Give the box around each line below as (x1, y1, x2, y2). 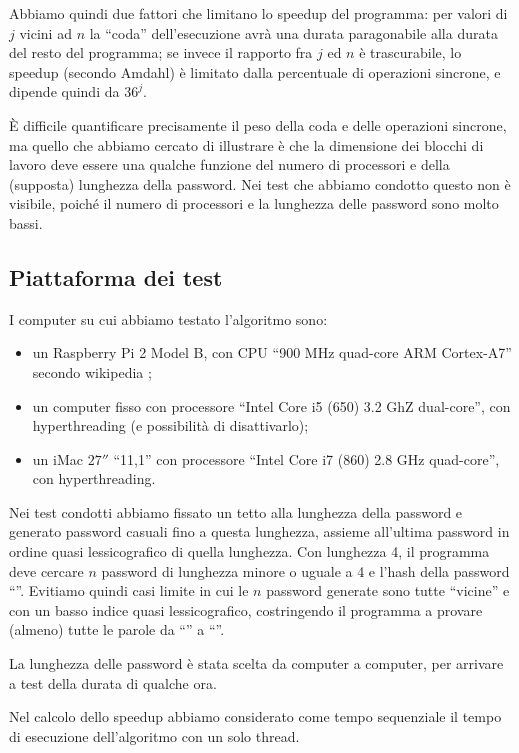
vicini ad (19, 22, 72, 43)
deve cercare (9, 560, 84, 581)
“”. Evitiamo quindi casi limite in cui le (9, 580, 249, 601)
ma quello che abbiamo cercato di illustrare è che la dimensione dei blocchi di (9, 134, 484, 155)
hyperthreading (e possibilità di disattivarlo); (32, 415, 309, 436)
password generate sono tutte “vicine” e (266, 580, 510, 601)
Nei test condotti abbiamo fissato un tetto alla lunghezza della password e (9, 501, 463, 522)
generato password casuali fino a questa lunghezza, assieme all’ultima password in (9, 521, 510, 542)
